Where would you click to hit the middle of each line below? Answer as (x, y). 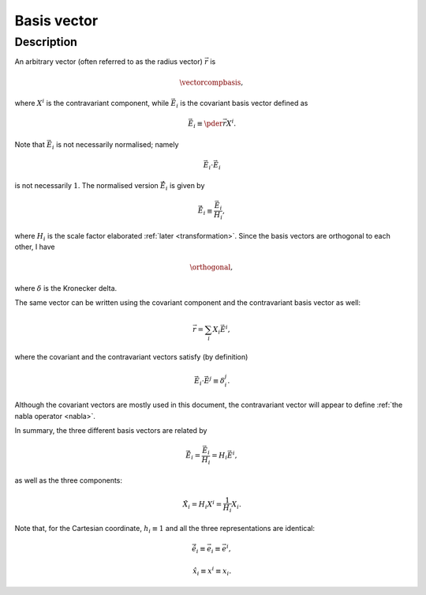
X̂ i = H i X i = (202, 505)
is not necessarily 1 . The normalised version (87, 186)
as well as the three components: (68, 480)
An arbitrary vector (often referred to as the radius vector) (108, 62)
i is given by (185, 187)
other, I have (35, 247)
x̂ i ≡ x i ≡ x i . (212, 571)
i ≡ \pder (208, 124)
